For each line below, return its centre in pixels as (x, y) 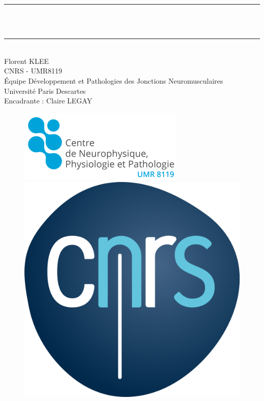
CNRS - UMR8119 (33, 71)
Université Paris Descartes (45, 90)
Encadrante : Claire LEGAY (48, 101)
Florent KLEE (26, 61)
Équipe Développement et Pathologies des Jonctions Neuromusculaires (114, 80)
